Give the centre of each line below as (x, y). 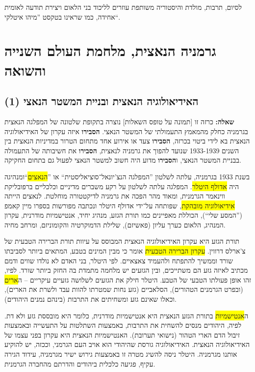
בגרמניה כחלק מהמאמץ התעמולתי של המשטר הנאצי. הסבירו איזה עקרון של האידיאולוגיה (126, 131)
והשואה (25, 70)
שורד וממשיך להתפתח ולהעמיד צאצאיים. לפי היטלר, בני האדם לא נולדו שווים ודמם (119, 260)
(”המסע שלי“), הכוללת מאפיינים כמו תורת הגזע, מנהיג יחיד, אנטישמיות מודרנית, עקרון (123, 215)
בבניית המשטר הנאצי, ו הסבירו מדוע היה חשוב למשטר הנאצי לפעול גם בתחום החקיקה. (123, 160)
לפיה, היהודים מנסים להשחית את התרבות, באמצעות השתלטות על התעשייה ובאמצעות (123, 325)
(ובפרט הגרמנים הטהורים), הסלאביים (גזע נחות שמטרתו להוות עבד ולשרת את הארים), (124, 289)
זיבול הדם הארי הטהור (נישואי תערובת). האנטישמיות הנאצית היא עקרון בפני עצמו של (122, 334)
